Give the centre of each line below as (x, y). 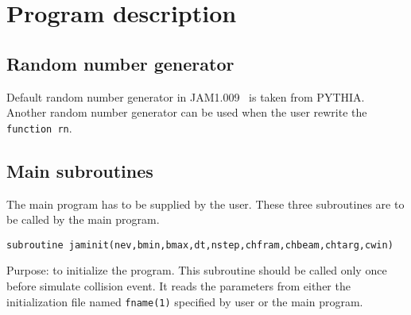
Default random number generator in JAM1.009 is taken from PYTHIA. (186, 96)
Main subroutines (80, 170)
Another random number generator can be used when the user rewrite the (187, 112)
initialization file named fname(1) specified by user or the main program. (185, 301)
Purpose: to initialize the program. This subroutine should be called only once (197, 270)
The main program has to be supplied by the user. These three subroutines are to (205, 204)
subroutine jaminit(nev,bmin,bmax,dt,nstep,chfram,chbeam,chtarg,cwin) (200, 245)
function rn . (39, 127)
